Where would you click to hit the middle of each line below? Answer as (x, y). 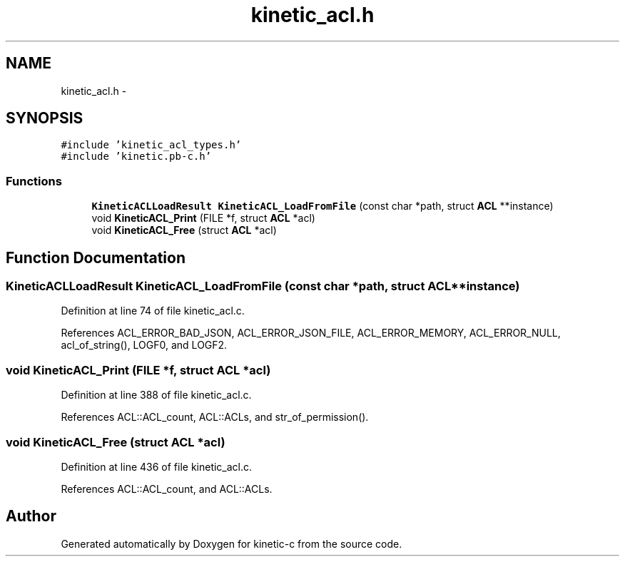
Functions (34, 181)
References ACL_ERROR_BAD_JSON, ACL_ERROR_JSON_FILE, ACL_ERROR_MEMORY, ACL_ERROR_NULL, (311, 333)
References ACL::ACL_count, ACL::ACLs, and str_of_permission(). (215, 417)
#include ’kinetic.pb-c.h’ (136, 157)
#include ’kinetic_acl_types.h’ (151, 145)
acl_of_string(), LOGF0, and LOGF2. (144, 345)
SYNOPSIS (45, 118)
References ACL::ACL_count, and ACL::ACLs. (167, 489)
